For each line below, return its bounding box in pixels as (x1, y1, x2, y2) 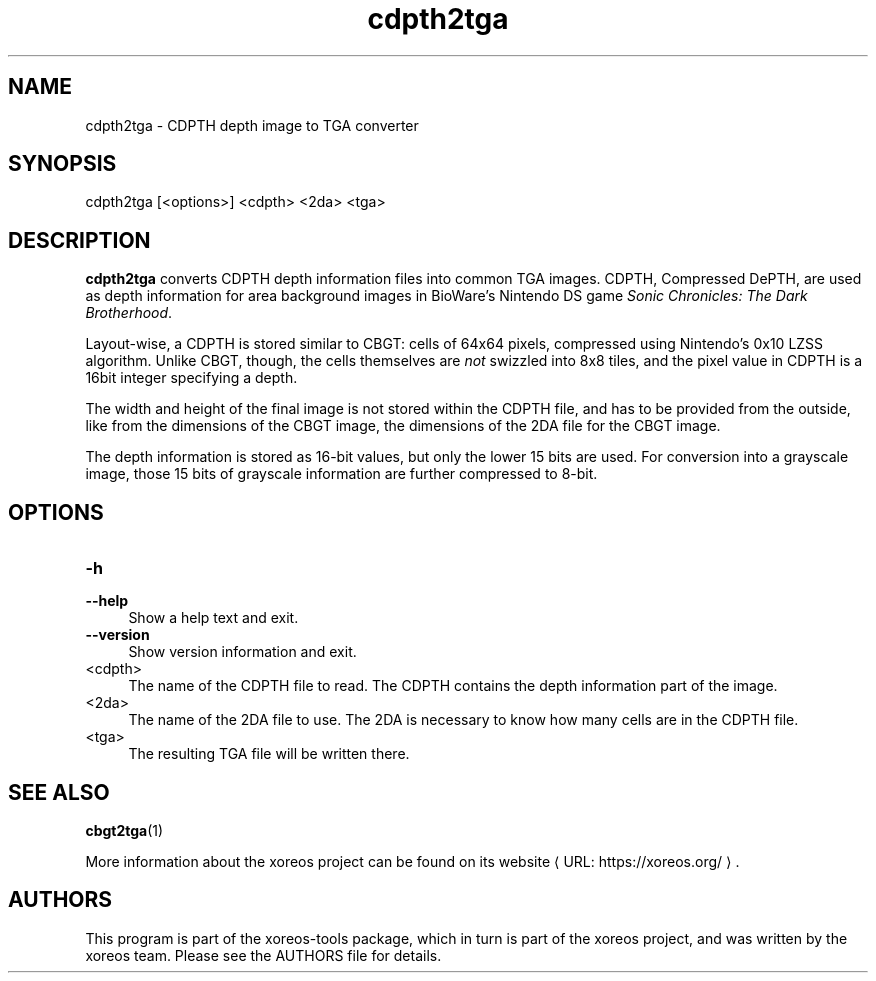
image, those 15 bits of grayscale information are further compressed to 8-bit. (85, 465, 598, 483)
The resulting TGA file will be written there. (128, 745, 410, 763)
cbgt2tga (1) (85, 821, 164, 839)
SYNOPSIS (8, 151, 117, 177)
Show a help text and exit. (128, 609, 299, 627)
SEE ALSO (8, 779, 110, 805)
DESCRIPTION (8, 227, 151, 253)
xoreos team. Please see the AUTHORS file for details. (85, 946, 442, 964)
